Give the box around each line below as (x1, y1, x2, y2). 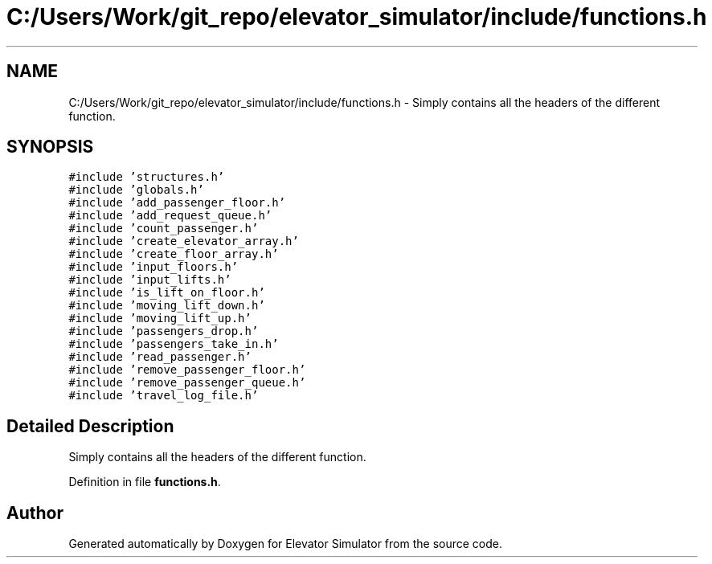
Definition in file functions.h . (68, 475, 221, 489)
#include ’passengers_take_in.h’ (68, 337, 279, 351)
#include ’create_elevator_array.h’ (68, 235, 299, 248)
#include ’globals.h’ (68, 183, 204, 197)
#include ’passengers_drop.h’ (68, 325, 259, 338)
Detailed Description (6, 415, 174, 436)
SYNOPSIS (6, 137, 94, 157)
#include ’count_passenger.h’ (68, 222, 259, 235)
